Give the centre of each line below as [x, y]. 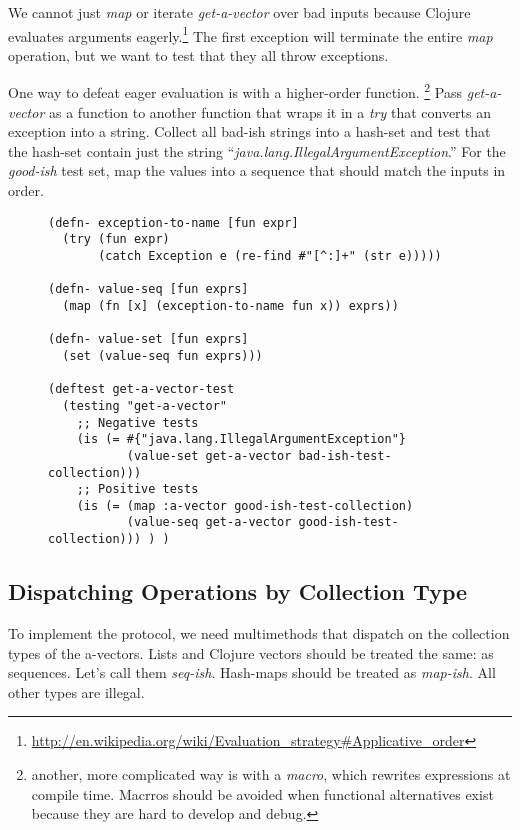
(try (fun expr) [116, 239]
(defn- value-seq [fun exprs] [148, 289]
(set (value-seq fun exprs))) [162, 355]
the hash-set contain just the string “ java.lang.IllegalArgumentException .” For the [257, 150]
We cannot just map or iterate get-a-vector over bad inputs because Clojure [239, 12]
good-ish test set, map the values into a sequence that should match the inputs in [257, 170]
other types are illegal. [76, 691]
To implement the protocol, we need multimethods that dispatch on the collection [259, 632]
